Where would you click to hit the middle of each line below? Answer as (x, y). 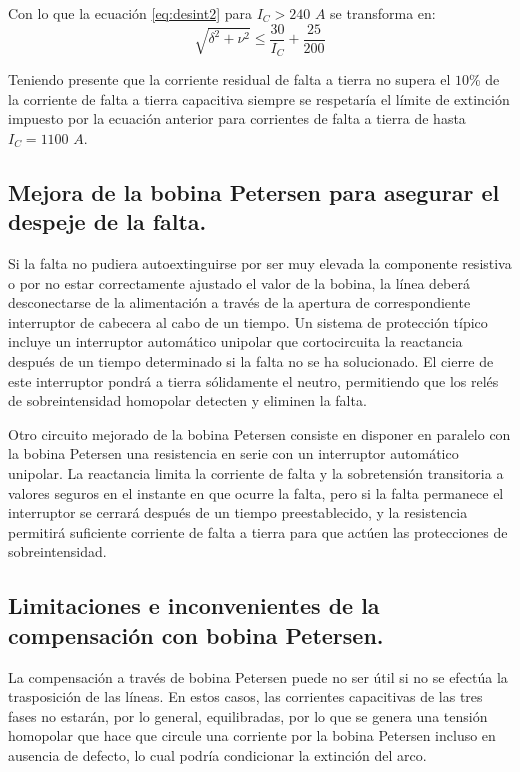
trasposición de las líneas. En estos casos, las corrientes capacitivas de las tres (245, 696)
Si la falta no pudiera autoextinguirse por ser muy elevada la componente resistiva (260, 263)
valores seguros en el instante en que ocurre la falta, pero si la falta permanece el (256, 492)
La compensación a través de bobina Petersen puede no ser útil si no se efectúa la (258, 676)
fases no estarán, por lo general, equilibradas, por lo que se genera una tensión (248, 715)
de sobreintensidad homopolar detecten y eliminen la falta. (187, 400)
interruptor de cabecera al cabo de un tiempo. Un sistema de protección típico (248, 321)
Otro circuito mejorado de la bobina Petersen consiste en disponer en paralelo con (259, 433)
